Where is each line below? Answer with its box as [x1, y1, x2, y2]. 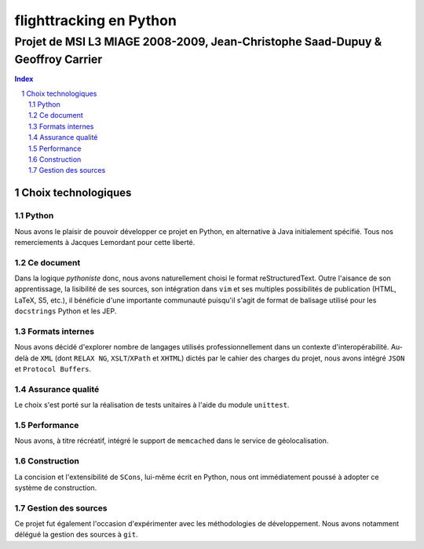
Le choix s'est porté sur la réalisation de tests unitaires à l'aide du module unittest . [14, 401, 290, 410]
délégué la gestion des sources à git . [14, 530, 138, 540]
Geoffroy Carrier [14, 52, 103, 67]
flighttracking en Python [14, 12, 177, 29]
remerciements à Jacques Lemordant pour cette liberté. [14, 237, 196, 247]
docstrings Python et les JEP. [14, 306, 117, 316]
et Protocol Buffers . [14, 364, 92, 374]
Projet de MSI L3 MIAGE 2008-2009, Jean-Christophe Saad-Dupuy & [14, 35, 382, 49]
